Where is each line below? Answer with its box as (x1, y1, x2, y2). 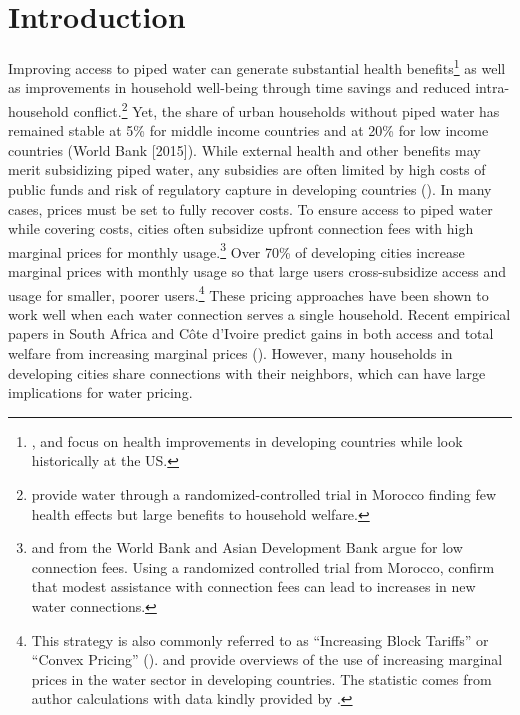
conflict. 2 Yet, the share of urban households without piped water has (73, 97, 500, 121)
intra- (475, 77, 510, 98)
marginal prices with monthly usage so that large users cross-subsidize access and (8, 261, 506, 282)
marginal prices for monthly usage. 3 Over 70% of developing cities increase (8, 238, 465, 262)
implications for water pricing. (8, 382, 193, 403)
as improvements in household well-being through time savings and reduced (8, 77, 471, 98)
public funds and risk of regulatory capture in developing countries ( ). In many (8, 179, 492, 199)
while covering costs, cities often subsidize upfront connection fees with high (8, 218, 474, 239)
